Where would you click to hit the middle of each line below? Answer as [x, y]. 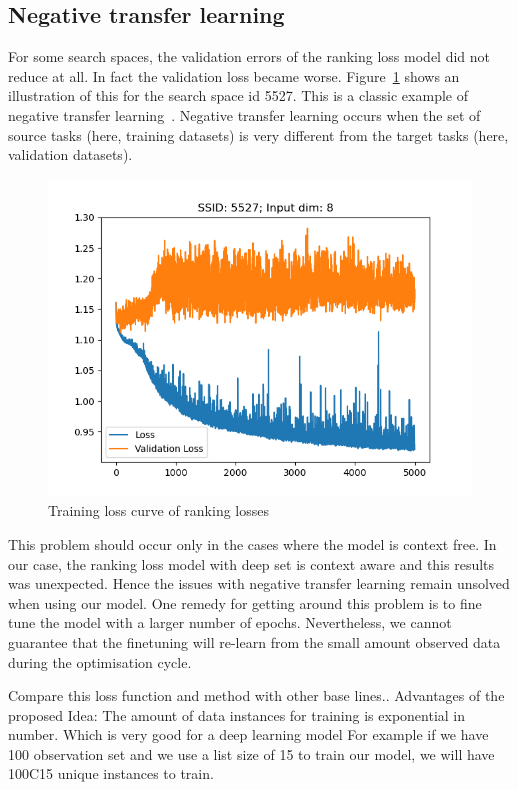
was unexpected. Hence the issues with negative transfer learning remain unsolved [259, 583]
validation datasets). [70, 154]
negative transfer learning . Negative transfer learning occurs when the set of [244, 114]
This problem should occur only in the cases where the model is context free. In [252, 543]
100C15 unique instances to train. [111, 773]
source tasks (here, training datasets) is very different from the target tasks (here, [258, 134]
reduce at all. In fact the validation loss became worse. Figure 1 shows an [234, 75]
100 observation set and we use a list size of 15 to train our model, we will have [251, 753]
